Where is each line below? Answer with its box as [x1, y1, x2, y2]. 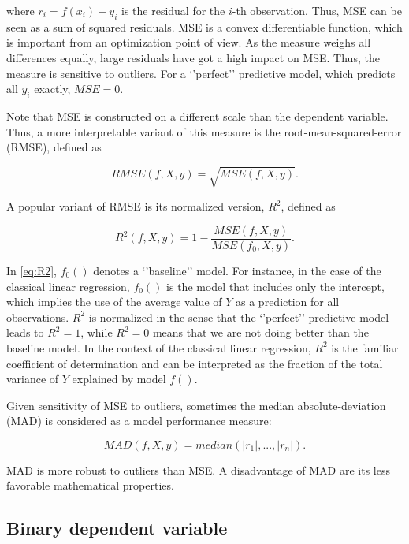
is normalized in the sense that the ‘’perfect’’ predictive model [88, 308, 389, 325]
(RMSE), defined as [6, 139, 102, 155]
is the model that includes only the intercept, [166, 278, 385, 294]
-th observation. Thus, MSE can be [232, 2, 402, 18]
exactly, [34, 80, 71, 97]
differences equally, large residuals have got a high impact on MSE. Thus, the [6, 49, 380, 65]
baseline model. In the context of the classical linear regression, [6, 339, 311, 356]
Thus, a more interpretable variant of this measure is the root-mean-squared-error [6, 123, 402, 140]
